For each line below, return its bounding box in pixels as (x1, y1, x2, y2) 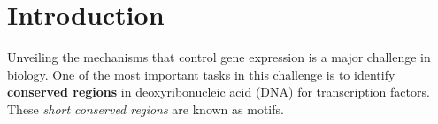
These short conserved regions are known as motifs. (7, 99, 284, 118)
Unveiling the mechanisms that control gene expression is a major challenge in (7, 48, 431, 66)
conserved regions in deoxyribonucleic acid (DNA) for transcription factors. (7, 82, 430, 101)
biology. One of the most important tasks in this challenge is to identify (7, 65, 396, 83)
